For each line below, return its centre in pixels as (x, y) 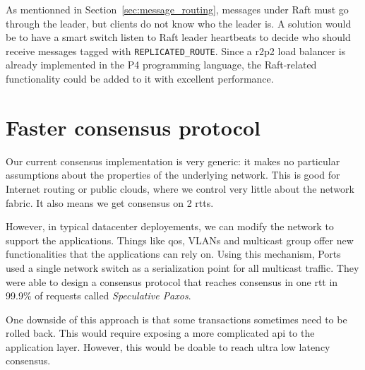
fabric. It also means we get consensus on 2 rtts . (110, 202)
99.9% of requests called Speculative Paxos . (98, 296)
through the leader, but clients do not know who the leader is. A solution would (179, 23)
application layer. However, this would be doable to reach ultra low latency (168, 346)
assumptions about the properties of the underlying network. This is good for (173, 175)
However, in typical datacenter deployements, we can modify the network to (170, 226)
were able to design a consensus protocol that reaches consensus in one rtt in (172, 281)
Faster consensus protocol (133, 127)
